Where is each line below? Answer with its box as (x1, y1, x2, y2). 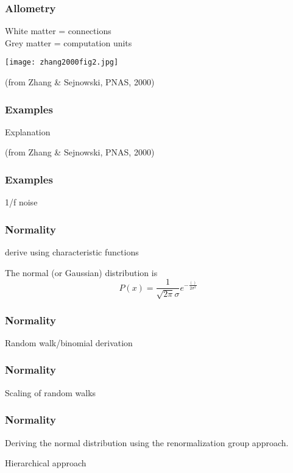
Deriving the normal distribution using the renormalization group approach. (5, 436, 289, 449)
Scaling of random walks (5, 386, 96, 399)
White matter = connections (5, 24, 111, 37)
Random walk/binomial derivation (5, 336, 133, 349)
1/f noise (5, 196, 38, 208)
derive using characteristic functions (5, 246, 139, 258)
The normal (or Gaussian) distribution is (5, 266, 158, 279)
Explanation (5, 125, 51, 138)
